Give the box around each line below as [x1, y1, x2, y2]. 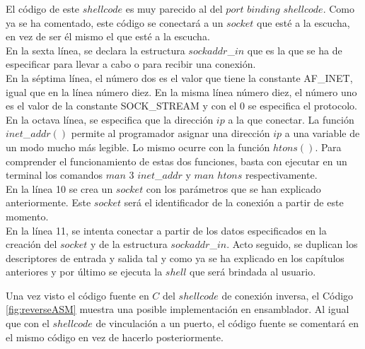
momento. [6, 208, 49, 223]
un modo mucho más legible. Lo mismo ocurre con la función [6, 139, 270, 154]
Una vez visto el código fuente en [6, 288, 149, 302]
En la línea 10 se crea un [6, 181, 113, 196]
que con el [6, 316, 50, 331]
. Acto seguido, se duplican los [226, 237, 358, 252]
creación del [6, 237, 57, 252]
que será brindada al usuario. [190, 264, 316, 279]
